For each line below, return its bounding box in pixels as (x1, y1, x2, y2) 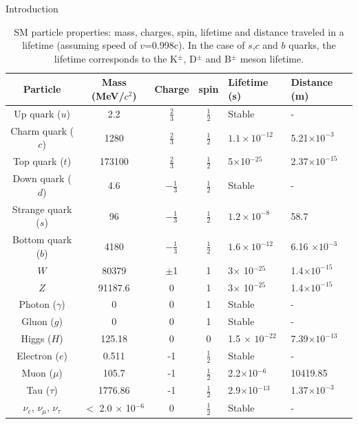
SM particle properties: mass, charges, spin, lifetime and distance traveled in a (14, 24, 344, 38)
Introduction (6, 1, 59, 15)
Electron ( (17, 348, 59, 363)
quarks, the (288, 38, 336, 52)
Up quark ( (14, 106, 61, 120)
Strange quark (12, 201, 72, 216)
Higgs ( (21, 331, 52, 346)
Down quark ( (12, 171, 72, 186)
